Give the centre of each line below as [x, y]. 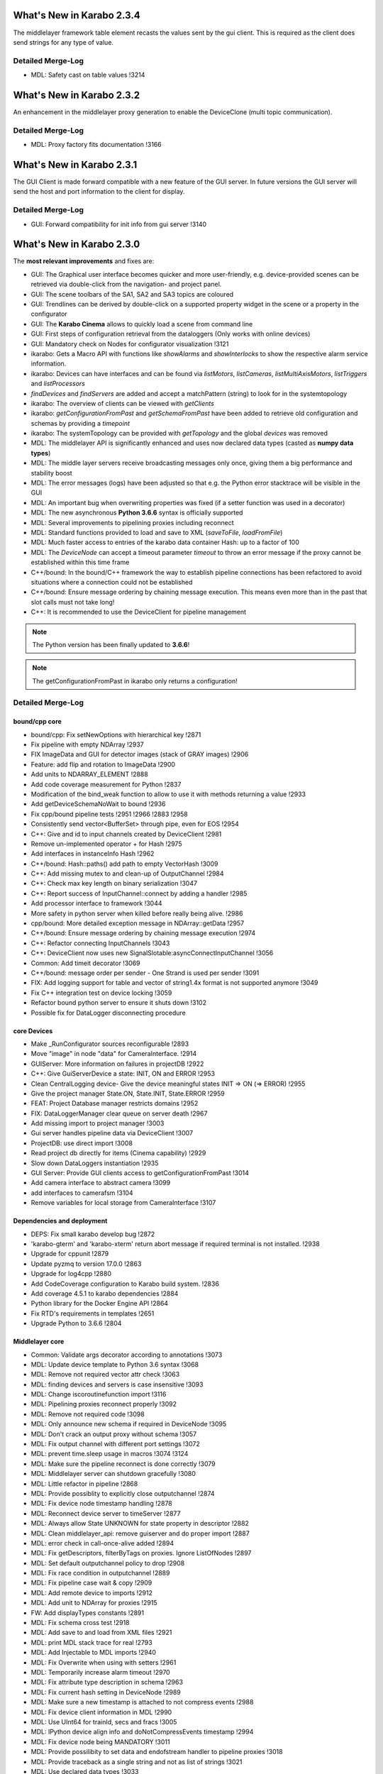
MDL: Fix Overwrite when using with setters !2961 [104, 1662]
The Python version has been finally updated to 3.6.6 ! [111, 644]
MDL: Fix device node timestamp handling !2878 [102, 1504]
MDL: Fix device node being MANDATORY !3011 [100, 1741]
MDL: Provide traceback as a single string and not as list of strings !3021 [137, 1762]
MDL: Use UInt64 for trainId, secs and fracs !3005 [104, 1721]
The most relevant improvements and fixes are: [84, 261]
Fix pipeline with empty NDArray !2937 [88, 744]
